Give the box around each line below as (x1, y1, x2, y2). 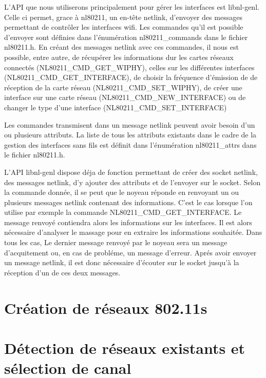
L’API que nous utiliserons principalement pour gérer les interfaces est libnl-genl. (4, 2, 259, 12)
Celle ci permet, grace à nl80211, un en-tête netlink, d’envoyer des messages (4, 11, 242, 22)
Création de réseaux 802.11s (4, 297, 207, 318)
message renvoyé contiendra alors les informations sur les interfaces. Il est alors (4, 216, 252, 227)
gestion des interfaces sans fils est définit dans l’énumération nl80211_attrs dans (4, 139, 257, 150)
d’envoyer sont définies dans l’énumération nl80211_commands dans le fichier (4, 31, 248, 42)
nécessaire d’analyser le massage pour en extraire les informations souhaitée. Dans (4, 227, 262, 237)
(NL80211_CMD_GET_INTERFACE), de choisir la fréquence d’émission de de (4, 72, 258, 83)
